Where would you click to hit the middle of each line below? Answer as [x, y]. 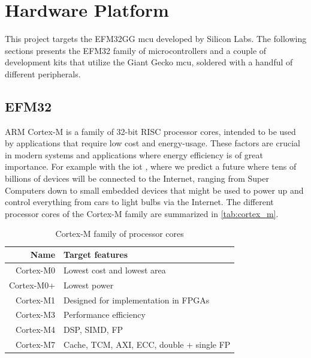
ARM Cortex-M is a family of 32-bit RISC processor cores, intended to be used [150, 131]
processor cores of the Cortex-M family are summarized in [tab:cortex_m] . [142, 213]
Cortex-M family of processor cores [120, 234]
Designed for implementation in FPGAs [137, 300]
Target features [96, 255]
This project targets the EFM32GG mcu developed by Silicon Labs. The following [156, 39]
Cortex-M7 [35, 345]
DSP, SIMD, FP [93, 330]
